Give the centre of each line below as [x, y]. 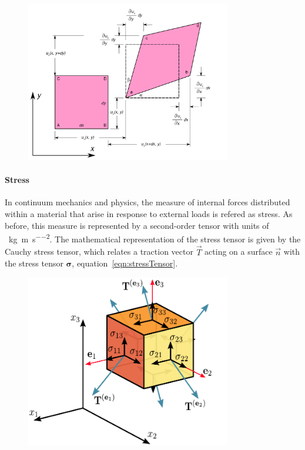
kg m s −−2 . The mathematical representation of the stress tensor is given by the [155, 238]
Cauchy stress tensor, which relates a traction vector [99, 251]
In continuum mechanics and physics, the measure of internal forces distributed [148, 202]
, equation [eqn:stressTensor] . [125, 263]
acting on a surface [239, 251]
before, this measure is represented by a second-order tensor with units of [137, 225]
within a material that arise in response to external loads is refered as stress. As [149, 213]
